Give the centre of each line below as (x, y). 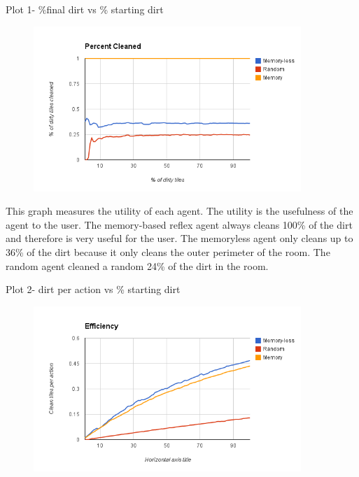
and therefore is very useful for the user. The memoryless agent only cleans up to (179, 238)
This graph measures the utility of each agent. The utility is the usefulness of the (179, 211)
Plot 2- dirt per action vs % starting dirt (93, 289)
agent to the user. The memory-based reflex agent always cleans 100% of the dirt (179, 224)
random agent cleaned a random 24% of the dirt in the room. (137, 265)
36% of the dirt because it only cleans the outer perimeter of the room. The (168, 251)
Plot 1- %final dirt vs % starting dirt (85, 9)
